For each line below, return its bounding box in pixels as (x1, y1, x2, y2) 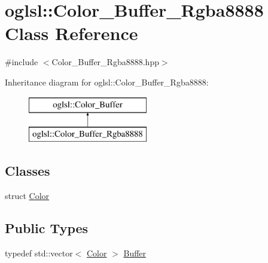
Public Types (5, 218, 89, 237)
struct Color (5, 189, 50, 201)
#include (5, 56, 38, 68)
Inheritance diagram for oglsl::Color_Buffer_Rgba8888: (5, 75, 209, 88)
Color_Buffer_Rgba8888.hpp (51, 56, 159, 68)
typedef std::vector (5, 246, 73, 259)
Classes (5, 161, 50, 180)
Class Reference (5, 21, 138, 45)
